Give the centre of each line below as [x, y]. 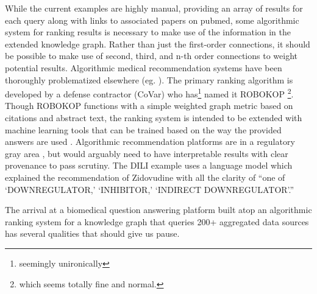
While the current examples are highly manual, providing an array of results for [154, 8]
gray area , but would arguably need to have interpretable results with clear [147, 153]
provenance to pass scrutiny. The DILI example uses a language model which [149, 165]
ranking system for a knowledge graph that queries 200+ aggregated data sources [157, 221]
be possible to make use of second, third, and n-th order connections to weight [151, 56]
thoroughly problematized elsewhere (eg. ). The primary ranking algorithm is [149, 79]
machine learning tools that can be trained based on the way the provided [143, 129]
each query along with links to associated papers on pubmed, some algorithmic [152, 20]
